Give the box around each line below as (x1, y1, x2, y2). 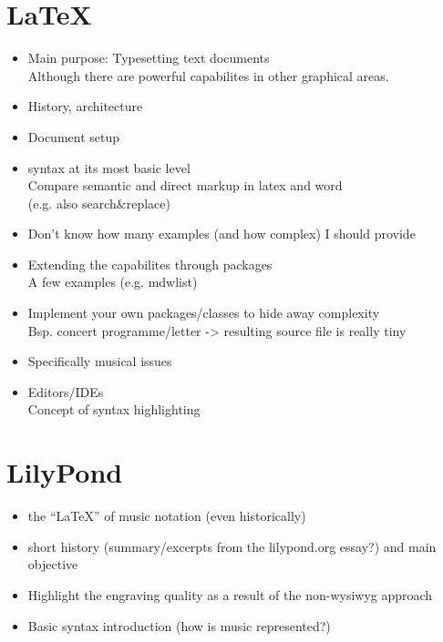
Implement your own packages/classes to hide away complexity (27, 303, 380, 322)
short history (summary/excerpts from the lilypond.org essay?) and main (27, 536, 437, 555)
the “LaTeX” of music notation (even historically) (27, 506, 306, 525)
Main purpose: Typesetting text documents (27, 48, 270, 67)
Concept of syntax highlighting (27, 400, 201, 419)
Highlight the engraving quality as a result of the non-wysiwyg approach (27, 585, 433, 604)
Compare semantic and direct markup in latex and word (27, 176, 343, 195)
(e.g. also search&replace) (27, 193, 170, 212)
